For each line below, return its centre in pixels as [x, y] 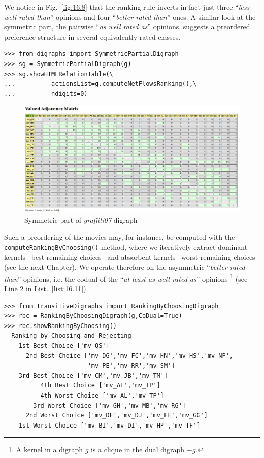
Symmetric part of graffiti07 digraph [81, 220]
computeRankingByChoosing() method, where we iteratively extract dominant [126, 247]
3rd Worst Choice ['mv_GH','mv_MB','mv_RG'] [109, 405]
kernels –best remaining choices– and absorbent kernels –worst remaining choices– [131, 257]
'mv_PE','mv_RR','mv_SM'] [131, 366]
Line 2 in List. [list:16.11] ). [46, 288]
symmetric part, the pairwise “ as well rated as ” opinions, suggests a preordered [127, 27]
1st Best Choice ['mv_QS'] [64, 346]
